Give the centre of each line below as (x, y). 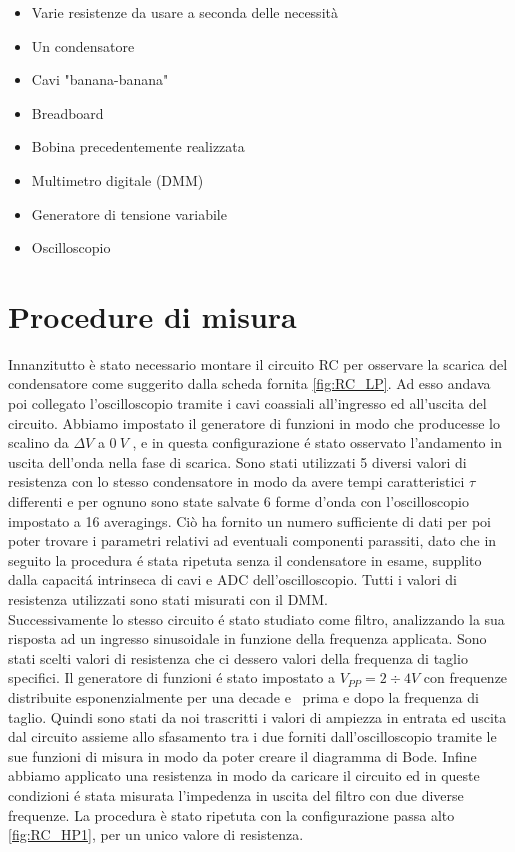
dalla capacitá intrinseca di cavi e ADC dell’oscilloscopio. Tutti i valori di (232, 579)
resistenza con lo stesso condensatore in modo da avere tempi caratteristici (236, 481)
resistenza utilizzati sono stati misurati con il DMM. (168, 599)
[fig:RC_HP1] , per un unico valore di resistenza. (156, 834)
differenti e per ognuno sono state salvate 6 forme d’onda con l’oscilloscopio (238, 501)
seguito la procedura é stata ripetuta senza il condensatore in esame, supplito (245, 559)
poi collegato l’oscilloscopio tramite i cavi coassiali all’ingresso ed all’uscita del (247, 403)
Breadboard (67, 112)
